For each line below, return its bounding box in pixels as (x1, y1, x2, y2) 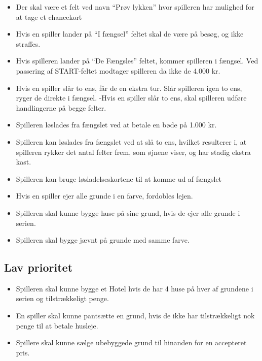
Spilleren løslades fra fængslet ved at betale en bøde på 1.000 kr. (16, 119, 217, 130)
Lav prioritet (4, 259, 73, 275)
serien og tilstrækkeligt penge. (16, 293, 109, 304)
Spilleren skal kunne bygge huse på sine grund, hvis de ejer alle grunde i (16, 207, 240, 218)
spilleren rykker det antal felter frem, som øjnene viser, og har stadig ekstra (16, 146, 251, 157)
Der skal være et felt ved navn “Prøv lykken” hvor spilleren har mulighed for (16, 2, 254, 12)
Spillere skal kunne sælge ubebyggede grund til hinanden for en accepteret (16, 337, 247, 348)
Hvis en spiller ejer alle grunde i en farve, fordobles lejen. (16, 190, 193, 201)
